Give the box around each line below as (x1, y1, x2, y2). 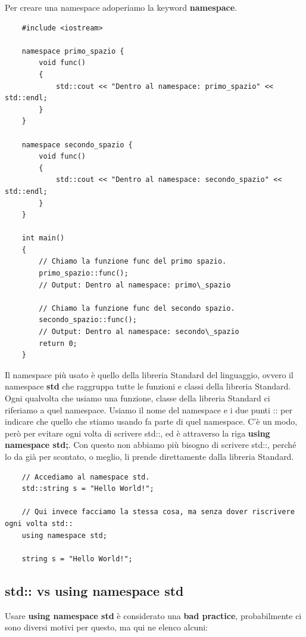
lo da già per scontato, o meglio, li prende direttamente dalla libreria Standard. (5, 450, 294, 462)
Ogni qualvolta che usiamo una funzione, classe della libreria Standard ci (5, 392, 270, 404)
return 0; (39, 339, 77, 348)
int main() (21, 234, 65, 243)
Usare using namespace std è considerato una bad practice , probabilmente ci (5, 609, 302, 621)
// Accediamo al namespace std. (21, 472, 150, 481)
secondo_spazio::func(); (39, 316, 137, 324)
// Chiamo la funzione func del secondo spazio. (39, 304, 235, 313)
